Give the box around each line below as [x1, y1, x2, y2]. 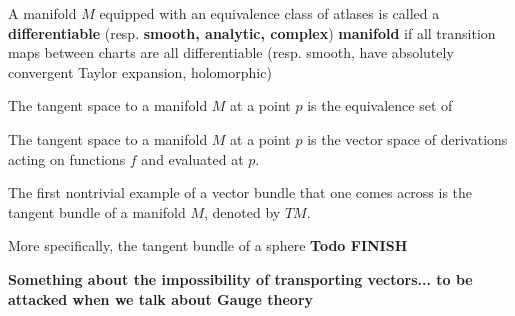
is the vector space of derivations [307, 128, 508, 149]
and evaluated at [141, 148, 244, 169]
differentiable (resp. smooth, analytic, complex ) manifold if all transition [8, 22, 496, 43]
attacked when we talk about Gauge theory [8, 288, 314, 309]
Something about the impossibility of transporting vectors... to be [8, 268, 473, 289]
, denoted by [204, 201, 281, 222]
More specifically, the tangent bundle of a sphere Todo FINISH [8, 235, 408, 256]
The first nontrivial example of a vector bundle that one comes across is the [8, 182, 473, 203]
